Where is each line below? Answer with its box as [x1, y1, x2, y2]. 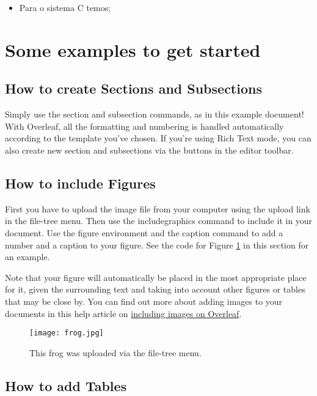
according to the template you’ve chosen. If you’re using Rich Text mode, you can [5, 132, 312, 144]
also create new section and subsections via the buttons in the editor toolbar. [5, 143, 294, 156]
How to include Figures [5, 173, 156, 192]
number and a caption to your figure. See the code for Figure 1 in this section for [5, 238, 309, 251]
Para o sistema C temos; [19, 1, 111, 13]
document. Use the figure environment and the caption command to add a [5, 226, 283, 239]
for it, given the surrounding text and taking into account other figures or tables [5, 283, 305, 296]
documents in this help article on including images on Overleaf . [5, 307, 242, 319]
